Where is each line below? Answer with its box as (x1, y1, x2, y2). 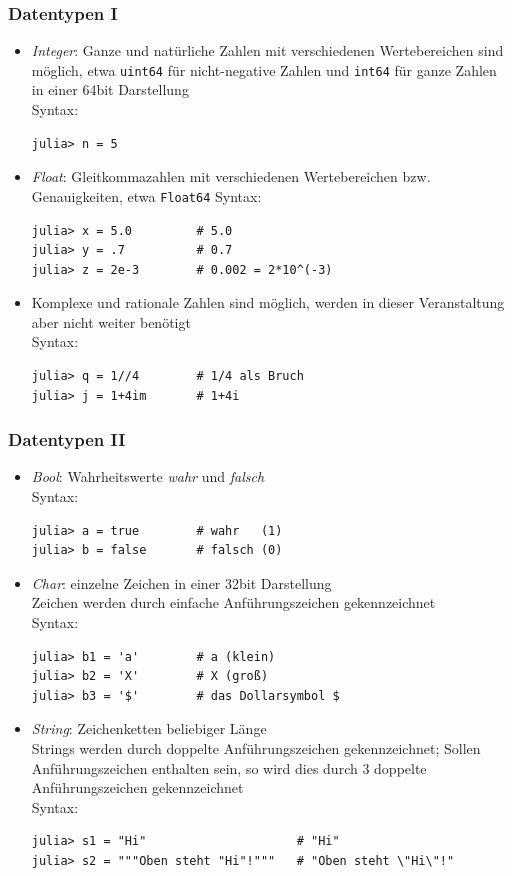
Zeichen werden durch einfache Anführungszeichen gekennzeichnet (31, 592, 436, 613)
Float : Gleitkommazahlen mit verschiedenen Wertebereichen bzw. (31, 166, 431, 187)
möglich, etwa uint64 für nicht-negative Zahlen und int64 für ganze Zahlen (31, 59, 497, 80)
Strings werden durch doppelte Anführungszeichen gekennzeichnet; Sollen (31, 738, 481, 758)
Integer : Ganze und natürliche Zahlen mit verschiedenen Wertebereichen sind (31, 40, 504, 61)
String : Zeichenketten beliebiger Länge (31, 718, 267, 739)
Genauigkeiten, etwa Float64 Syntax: (31, 185, 262, 206)
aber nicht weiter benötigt (31, 311, 191, 332)
